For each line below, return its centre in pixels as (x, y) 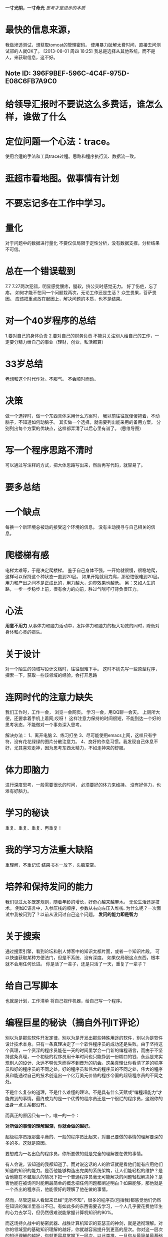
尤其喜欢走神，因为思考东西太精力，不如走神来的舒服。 (71, 748)
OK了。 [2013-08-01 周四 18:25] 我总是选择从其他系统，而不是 (91, 51)
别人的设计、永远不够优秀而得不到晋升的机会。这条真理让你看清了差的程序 (86, 1063)
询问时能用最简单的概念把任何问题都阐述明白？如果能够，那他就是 (95, 1183)
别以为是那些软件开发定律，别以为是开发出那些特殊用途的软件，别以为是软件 (84, 1038)
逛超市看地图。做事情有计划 (62, 179)
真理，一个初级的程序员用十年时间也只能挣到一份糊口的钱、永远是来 (88, 1056)
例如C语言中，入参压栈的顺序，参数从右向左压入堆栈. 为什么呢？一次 (86, 908)
